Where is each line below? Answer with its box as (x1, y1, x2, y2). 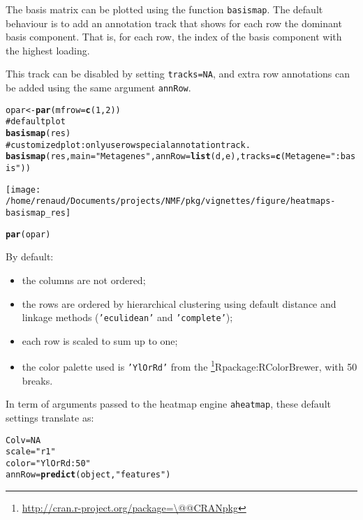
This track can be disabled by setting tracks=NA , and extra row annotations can (6, 66, 350, 81)
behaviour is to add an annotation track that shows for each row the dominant (6, 15, 342, 30)
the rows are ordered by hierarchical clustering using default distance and (22, 296, 336, 311)
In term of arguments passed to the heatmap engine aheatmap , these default (6, 396, 331, 411)
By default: (6, 249, 54, 264)
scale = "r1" (6, 447, 56, 457)
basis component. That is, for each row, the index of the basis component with (6, 29, 342, 44)
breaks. (22, 373, 53, 387)
